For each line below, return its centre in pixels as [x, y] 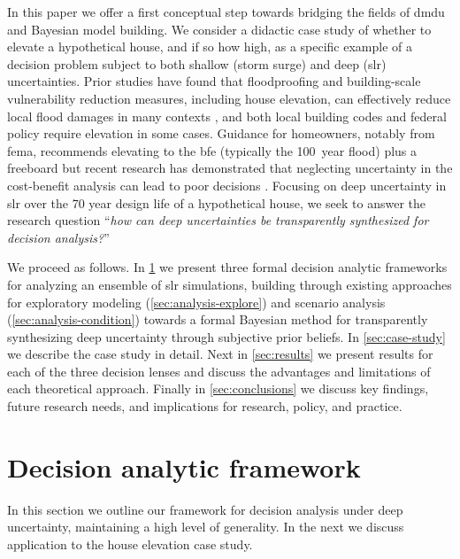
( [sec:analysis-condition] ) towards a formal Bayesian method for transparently [218, 319]
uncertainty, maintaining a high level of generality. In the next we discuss [206, 527]
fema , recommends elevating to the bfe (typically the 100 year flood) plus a [212, 150]
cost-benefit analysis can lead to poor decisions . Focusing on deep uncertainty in [227, 185]
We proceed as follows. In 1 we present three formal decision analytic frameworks [227, 267]
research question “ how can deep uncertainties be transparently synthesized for [218, 220]
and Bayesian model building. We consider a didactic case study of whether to [219, 29]
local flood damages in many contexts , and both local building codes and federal [227, 116]
